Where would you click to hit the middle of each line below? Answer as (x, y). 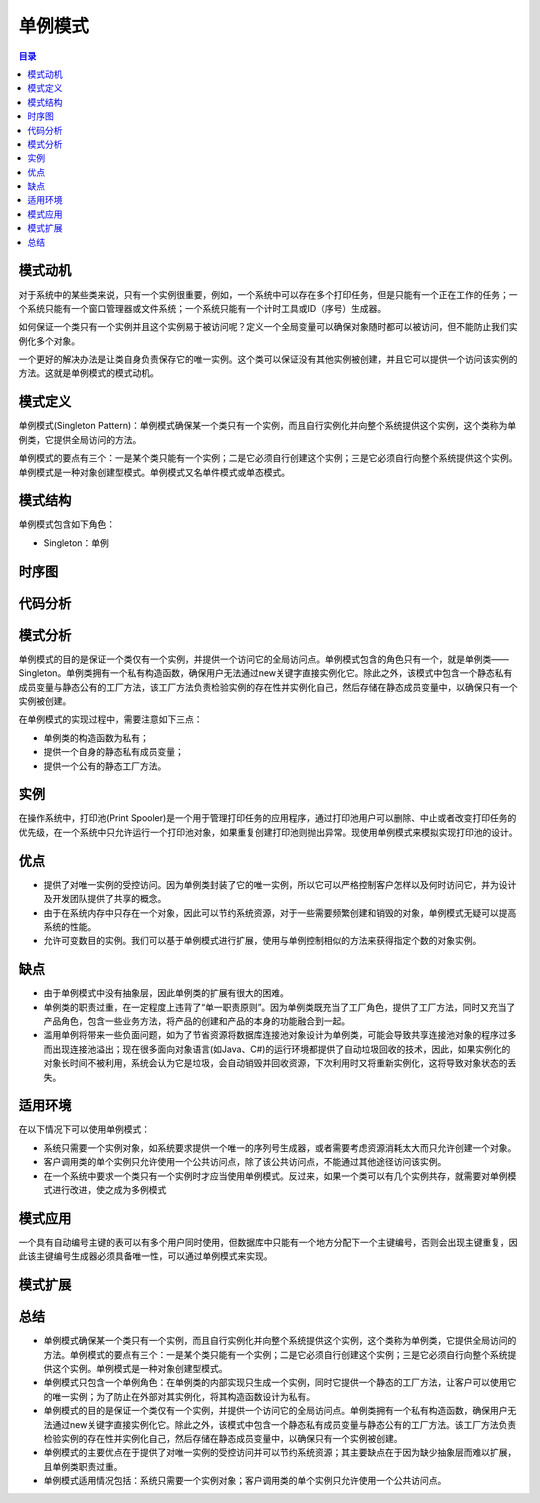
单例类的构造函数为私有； (96, 737)
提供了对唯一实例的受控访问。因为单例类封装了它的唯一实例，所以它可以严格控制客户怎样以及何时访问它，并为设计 (280, 884)
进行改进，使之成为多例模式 (109, 1190)
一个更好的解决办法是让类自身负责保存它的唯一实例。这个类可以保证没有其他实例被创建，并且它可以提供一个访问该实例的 (268, 359)
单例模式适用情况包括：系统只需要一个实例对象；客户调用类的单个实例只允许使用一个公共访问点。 (245, 1481)
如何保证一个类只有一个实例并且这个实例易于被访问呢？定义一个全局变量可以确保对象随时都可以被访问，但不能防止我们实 (268, 327)
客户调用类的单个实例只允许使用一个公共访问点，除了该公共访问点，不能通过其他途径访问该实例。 (245, 1162)
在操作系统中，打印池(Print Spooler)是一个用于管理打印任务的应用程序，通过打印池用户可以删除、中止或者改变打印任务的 (267, 818)
